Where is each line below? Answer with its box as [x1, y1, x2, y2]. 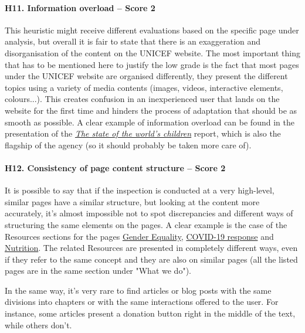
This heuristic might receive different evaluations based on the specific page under [5, 23, 299, 36]
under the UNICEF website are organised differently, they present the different [5, 70, 288, 82]
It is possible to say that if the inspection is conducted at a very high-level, [5, 184, 274, 196]
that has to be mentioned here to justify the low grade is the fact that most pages [5, 58, 299, 70]
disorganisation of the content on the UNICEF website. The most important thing [5, 46, 300, 59]
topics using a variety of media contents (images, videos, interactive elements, [5, 81, 283, 93]
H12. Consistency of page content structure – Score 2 [5, 161, 226, 174]
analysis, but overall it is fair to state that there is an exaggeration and [5, 35, 261, 47]
